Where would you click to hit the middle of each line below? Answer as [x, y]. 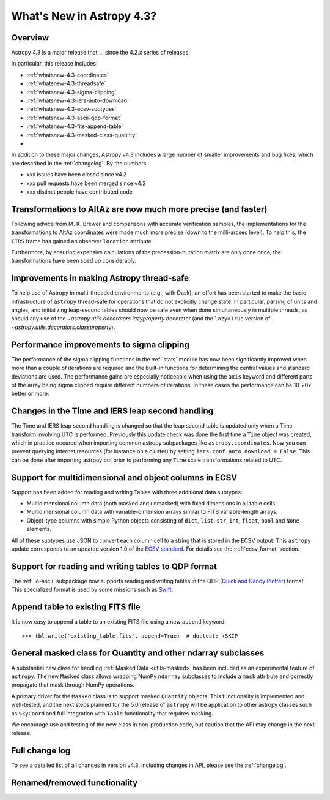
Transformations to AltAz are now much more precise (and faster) [139, 209]
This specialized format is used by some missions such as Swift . [92, 590]
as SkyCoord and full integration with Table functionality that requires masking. [112, 713]
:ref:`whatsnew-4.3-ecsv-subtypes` [71, 109]
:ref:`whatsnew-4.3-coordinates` [68, 75]
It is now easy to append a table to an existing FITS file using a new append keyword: [119, 622]
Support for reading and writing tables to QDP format [114, 566]
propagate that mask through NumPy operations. [73, 685]
